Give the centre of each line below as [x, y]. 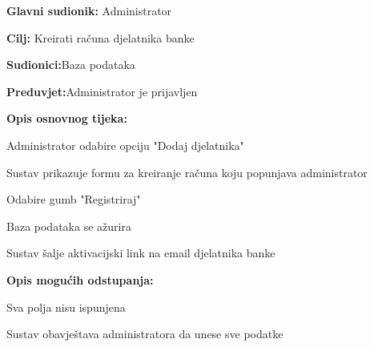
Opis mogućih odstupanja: [80, 279]
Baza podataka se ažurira [69, 226]
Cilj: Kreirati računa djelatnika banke [101, 37]
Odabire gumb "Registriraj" [74, 199]
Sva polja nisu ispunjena [66, 307]
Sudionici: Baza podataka [71, 65]
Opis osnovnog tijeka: [67, 118]
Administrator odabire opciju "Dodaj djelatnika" [125, 145]
